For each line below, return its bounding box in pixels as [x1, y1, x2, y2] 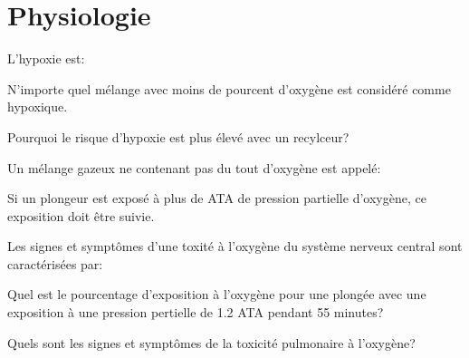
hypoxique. [7, 97, 68, 116]
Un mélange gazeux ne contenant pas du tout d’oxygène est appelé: [7, 158, 381, 177]
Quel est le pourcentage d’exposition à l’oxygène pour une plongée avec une [7, 285, 426, 304]
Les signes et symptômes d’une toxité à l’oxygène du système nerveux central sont [7, 237, 463, 256]
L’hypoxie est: [7, 49, 85, 68]
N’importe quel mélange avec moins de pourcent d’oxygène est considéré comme [7, 79, 451, 98]
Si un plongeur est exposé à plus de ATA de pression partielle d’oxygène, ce [7, 189, 426, 208]
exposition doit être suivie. [7, 206, 155, 225]
